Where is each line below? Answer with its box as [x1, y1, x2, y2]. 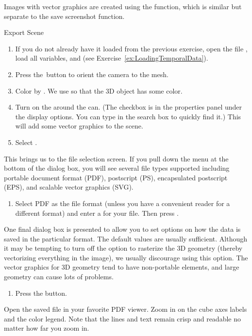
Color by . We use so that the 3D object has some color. [15, 85, 183, 96]
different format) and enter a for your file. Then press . [15, 208, 179, 218]
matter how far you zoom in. [4, 323, 89, 333]
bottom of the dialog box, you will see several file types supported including [4, 163, 230, 173]
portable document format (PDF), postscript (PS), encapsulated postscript [4, 172, 228, 182]
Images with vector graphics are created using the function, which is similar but [4, 1, 242, 11]
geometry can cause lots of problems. [4, 272, 114, 282]
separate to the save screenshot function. [4, 11, 125, 21]
